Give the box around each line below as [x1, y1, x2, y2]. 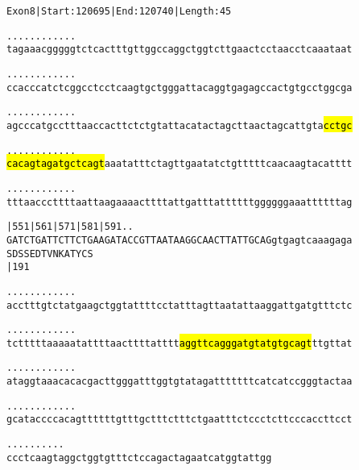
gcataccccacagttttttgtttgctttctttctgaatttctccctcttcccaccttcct [6, 414, 353, 426]
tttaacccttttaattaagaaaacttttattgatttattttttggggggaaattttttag [6, 196, 353, 208]
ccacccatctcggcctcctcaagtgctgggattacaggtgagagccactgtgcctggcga [6, 81, 353, 94]
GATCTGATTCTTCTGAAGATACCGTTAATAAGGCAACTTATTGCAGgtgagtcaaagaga [6, 234, 353, 246]
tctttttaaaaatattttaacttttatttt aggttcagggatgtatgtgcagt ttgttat [6, 337, 353, 349]
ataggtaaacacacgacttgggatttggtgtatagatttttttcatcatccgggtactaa [6, 376, 353, 388]
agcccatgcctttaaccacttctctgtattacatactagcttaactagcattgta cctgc [6, 119, 353, 131]
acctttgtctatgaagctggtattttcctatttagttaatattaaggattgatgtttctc [6, 299, 353, 311]
